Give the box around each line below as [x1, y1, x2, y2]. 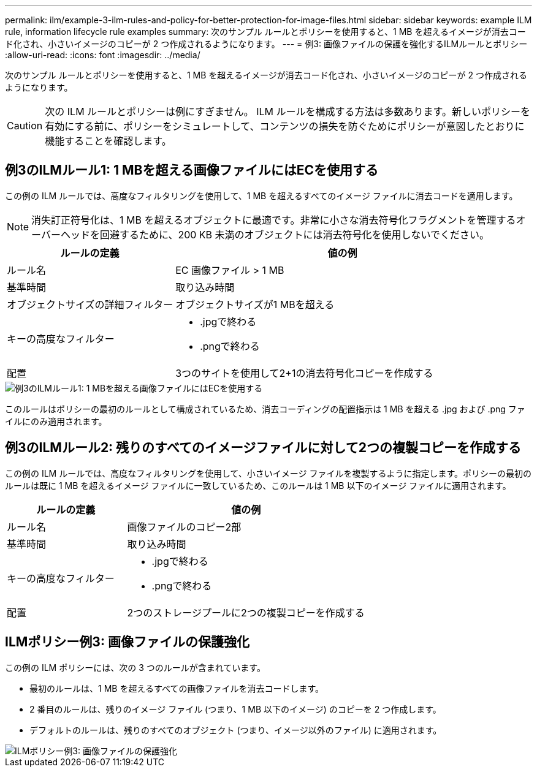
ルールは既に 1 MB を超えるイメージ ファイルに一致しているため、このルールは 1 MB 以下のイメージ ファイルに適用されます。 [5, 480, 511, 491]
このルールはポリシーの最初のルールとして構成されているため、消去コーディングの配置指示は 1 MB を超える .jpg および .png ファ [5, 403, 525, 414]
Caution [7, 119, 43, 132]
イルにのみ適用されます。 [5, 415, 107, 426]
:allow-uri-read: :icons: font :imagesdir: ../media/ [5, 50, 200, 60]
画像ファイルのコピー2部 [127, 520, 242, 533]
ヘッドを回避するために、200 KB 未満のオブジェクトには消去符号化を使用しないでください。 [60, 228, 490, 241]
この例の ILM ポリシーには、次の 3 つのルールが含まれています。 [5, 662, 265, 673]
